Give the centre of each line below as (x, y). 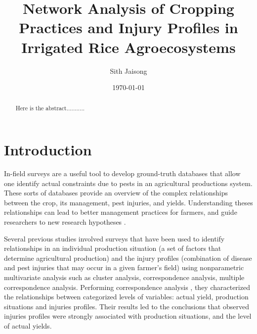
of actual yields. (28, 325)
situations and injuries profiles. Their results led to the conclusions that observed (127, 306)
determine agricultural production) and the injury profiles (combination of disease (128, 258)
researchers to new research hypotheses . (65, 222)
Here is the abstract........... (50, 108)
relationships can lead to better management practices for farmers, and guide (121, 212)
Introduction (48, 150)
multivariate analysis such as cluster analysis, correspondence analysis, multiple (124, 277)
